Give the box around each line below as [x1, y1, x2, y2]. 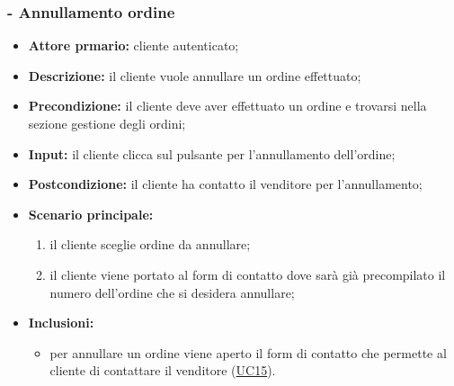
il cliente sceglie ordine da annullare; [49, 235, 251, 254]
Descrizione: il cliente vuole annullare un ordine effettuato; [28, 66, 361, 85]
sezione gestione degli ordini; [28, 114, 186, 132]
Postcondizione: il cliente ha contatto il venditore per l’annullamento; [28, 175, 423, 193]
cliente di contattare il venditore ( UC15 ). [49, 361, 276, 380]
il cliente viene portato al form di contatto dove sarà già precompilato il [49, 265, 446, 283]
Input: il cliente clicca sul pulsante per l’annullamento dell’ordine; [28, 144, 396, 163]
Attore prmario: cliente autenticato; [28, 36, 239, 55]
